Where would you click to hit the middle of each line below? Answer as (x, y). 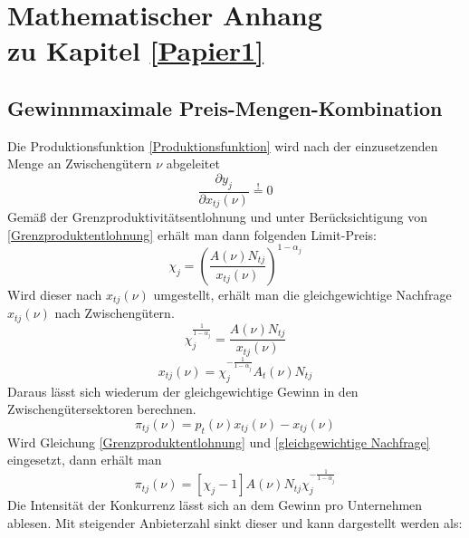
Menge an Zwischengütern (80, 163)
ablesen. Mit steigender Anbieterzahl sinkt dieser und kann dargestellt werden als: (235, 522)
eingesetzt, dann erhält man (85, 460)
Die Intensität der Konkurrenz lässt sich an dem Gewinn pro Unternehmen (215, 505)
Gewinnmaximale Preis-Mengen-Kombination (225, 107)
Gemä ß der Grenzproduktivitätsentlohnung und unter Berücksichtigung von (217, 217)
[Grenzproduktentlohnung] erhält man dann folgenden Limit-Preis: (192, 234)
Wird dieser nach (55, 294)
